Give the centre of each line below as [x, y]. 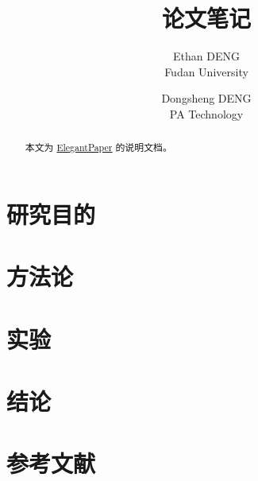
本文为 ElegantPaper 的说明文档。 [98, 147]
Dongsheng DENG [206, 98]
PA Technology [206, 113]
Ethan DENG [206, 56]
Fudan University [206, 71]
